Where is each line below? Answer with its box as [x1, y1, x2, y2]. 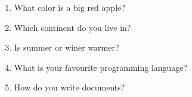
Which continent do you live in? [14, 21, 131, 33]
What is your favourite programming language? [14, 61, 188, 73]
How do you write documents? [14, 81, 125, 93]
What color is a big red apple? [14, 1, 125, 13]
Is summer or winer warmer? [14, 41, 119, 54]
